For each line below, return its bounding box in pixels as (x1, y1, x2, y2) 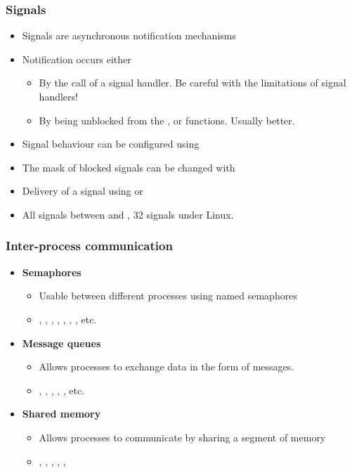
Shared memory (22, 406, 101, 421)
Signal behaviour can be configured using (22, 136, 200, 151)
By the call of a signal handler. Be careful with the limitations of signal (39, 75, 346, 90)
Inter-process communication (6, 237, 173, 254)
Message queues (22, 335, 101, 350)
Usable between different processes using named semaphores (39, 288, 297, 303)
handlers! (39, 89, 78, 103)
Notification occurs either (22, 51, 131, 66)
